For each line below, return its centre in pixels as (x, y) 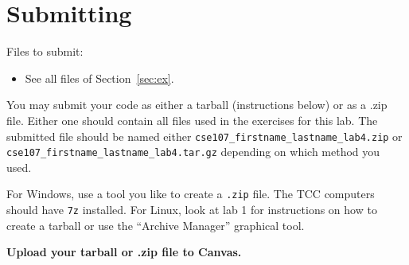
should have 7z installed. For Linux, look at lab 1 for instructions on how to (192, 210)
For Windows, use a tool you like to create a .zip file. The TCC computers (191, 194)
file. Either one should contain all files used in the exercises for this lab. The (192, 120)
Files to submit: (45, 51)
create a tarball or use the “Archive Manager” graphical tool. (156, 225)
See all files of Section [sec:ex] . (99, 78)
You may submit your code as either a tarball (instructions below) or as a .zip (197, 105)
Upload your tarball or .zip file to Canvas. (124, 252)
